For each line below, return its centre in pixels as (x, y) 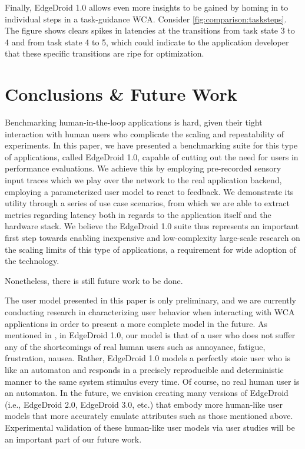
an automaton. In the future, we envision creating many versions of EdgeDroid (147, 393)
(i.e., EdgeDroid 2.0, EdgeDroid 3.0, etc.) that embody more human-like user (144, 404)
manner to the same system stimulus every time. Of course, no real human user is (152, 381)
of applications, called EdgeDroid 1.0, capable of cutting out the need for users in (152, 156)
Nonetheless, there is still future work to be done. (94, 280)
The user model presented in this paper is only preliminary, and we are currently (150, 300)
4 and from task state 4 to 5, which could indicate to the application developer (147, 42)
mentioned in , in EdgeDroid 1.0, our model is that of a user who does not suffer (150, 335)
